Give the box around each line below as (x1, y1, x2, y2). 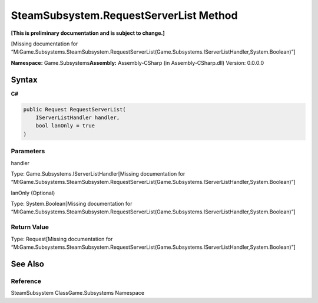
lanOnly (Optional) (11, 189, 55, 196)
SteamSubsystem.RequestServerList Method (11, 9, 238, 22)
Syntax (11, 74, 38, 85)
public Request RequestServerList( (23, 106, 126, 113)
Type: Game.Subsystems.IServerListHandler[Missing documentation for (11, 170, 185, 177)
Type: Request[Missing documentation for (11, 235, 113, 242)
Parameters (11, 147, 45, 156)
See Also (11, 259, 44, 269)
